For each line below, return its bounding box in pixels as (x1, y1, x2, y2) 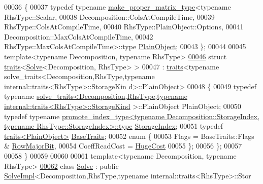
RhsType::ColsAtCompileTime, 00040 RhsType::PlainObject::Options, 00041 (4, 21, 244, 32)
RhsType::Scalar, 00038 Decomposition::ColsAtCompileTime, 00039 (4, 11, 215, 22)
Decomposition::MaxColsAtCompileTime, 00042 (4, 31, 153, 42)
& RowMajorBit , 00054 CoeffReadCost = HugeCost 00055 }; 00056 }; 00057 (4, 140, 242, 151)
